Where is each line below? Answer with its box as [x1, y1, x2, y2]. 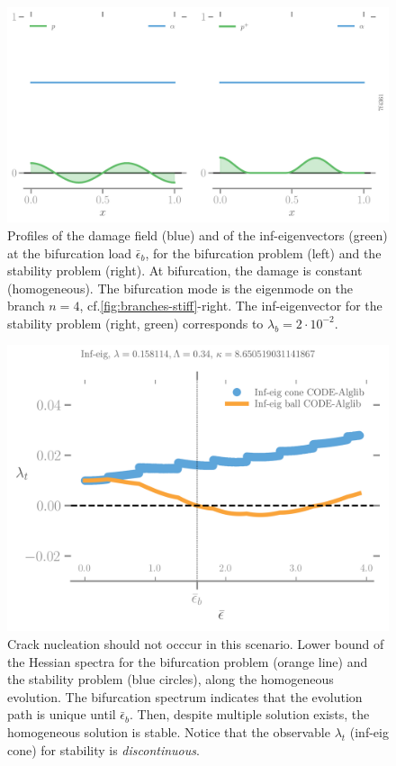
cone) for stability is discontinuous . [7, 740, 200, 759]
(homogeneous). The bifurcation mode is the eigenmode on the [7, 278, 354, 297]
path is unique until [7, 705, 116, 724]
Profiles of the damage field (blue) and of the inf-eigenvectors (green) [7, 225, 388, 244]
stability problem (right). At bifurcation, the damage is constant [7, 261, 363, 280]
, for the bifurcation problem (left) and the [145, 243, 382, 262]
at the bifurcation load [7, 243, 132, 262]
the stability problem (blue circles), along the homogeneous [7, 670, 334, 689]
